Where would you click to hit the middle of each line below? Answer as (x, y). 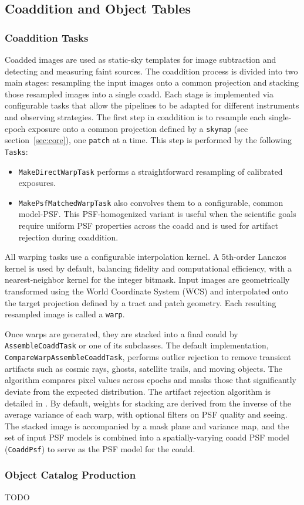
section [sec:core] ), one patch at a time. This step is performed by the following (148, 140)
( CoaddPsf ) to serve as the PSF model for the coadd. (100, 448)
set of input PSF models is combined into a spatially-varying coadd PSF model (147, 437)
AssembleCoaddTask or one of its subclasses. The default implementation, (137, 345)
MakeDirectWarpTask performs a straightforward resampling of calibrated (151, 171)
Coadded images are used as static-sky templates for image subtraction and (141, 59)
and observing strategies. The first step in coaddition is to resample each (135, 116)
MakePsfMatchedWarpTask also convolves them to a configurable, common (151, 202)
